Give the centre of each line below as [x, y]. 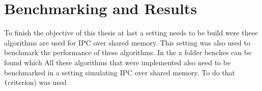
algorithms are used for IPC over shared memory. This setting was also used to [127, 42]
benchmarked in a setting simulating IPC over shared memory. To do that [120, 72]
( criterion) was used [35, 82]
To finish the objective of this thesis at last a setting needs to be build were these [131, 33]
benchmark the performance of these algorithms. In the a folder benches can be [128, 52]
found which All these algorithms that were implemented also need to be [118, 62]
